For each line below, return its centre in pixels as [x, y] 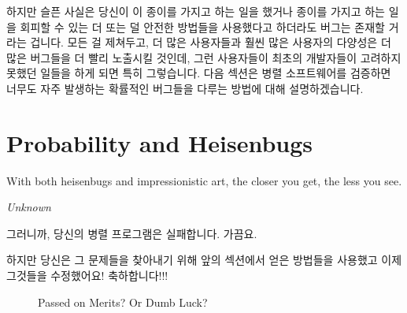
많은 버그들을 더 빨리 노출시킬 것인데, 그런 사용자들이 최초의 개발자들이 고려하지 [204, 57]
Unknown [29, 207]
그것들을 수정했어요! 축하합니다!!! [87, 276]
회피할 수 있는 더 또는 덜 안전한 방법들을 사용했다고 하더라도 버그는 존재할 [202, 26]
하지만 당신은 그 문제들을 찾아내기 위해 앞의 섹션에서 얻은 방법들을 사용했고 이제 [204, 260]
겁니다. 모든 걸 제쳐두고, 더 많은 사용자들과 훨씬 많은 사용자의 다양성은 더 [211, 42]
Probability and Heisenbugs [160, 142]
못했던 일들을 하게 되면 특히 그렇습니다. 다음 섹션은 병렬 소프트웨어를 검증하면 [199, 73]
